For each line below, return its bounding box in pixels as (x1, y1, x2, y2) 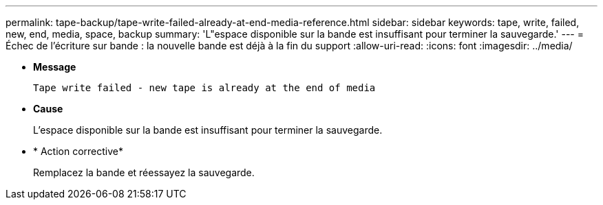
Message (33, 61, 76, 73)
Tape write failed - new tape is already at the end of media (33, 82, 376, 93)
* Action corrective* (33, 145, 124, 157)
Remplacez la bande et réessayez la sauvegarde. (33, 167, 255, 178)
